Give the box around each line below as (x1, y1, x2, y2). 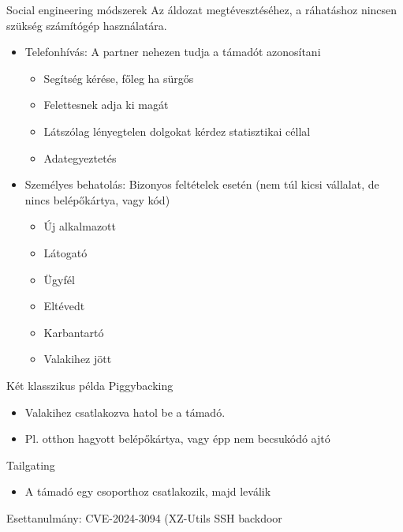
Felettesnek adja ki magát (43, 96, 169, 113)
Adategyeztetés (43, 149, 117, 166)
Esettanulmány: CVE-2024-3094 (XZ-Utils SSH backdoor (6, 509, 282, 526)
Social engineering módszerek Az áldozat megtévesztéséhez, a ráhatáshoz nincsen (6, 2, 397, 17)
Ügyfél (43, 271, 75, 287)
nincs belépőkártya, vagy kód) (24, 191, 170, 208)
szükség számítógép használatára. (6, 17, 167, 33)
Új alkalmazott (43, 218, 116, 234)
